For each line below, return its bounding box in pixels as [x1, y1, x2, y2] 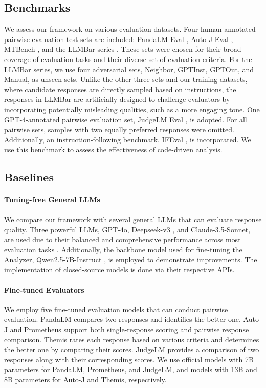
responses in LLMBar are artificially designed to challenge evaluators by [4, 94, 230, 105]
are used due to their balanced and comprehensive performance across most [4, 234, 241, 244]
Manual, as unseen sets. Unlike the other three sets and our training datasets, [4, 74, 248, 85]
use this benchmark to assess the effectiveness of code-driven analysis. [4, 144, 223, 155]
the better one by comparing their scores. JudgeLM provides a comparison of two [4, 344, 259, 355]
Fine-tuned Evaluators [4, 284, 84, 295]
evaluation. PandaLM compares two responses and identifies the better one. [4, 314, 241, 324]
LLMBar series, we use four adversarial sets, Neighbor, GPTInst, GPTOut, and [4, 64, 254, 74]
